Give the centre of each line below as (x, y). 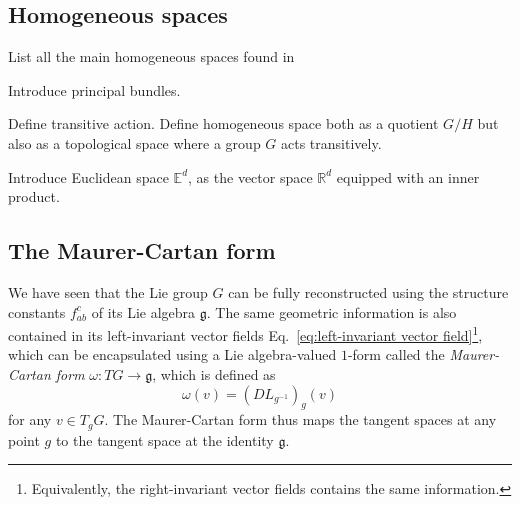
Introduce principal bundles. (94, 89)
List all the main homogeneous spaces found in (151, 56)
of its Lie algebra (143, 311)
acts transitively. (331, 142)
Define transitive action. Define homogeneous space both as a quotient (223, 123)
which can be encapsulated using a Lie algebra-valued (172, 354)
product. (34, 196)
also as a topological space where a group (134, 142)
